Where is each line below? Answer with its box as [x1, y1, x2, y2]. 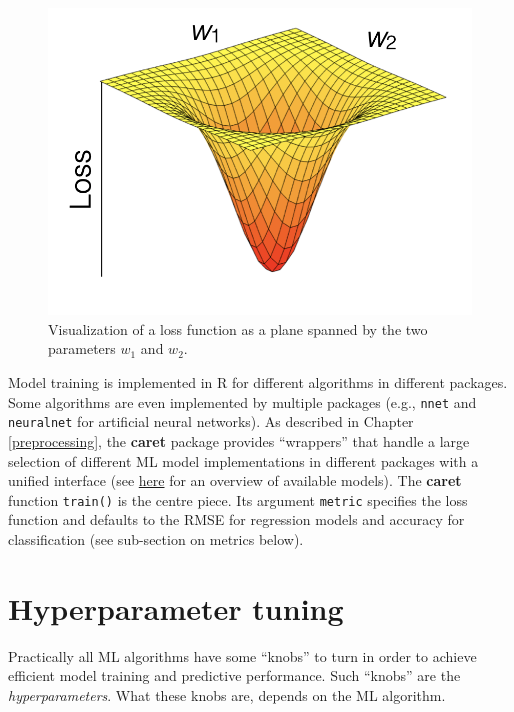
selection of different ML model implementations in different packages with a [8, 450, 479, 471]
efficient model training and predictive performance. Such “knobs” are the [8, 665, 461, 686]
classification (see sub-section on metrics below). [8, 528, 304, 549]
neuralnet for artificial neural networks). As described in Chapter [8, 411, 414, 432]
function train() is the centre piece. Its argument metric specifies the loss [8, 489, 468, 510]
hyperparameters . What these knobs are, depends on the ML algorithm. [8, 684, 446, 705]
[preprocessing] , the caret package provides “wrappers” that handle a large [8, 430, 470, 451]
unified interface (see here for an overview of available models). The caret [8, 470, 462, 491]
